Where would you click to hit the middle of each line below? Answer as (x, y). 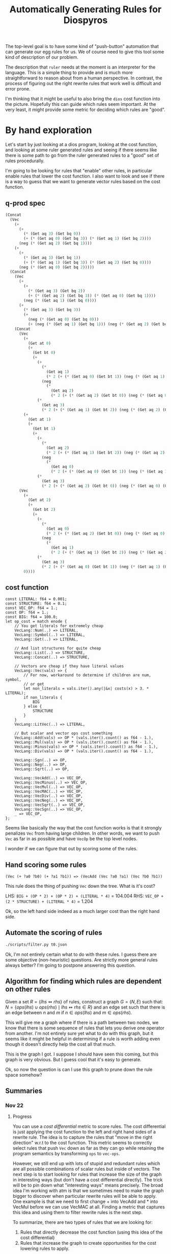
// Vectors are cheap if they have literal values (69, 666)
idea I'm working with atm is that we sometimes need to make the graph (88, 1191)
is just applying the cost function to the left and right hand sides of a (84, 1132)
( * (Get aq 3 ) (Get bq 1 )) (52, 257)
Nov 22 (15, 1105)
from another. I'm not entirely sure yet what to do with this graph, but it (79, 1033)
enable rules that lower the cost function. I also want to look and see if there (85, 176)
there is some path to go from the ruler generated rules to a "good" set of (82, 155)
